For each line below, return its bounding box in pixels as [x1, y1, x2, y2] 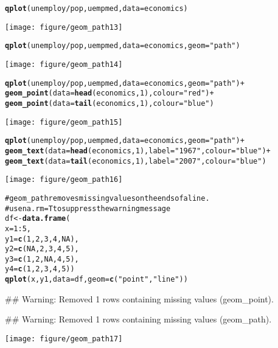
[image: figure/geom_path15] [5, 117, 123, 127]
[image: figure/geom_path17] [5, 334, 123, 343]
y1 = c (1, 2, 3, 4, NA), [5, 234, 79, 243]
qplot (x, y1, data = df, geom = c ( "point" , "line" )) [5, 275, 188, 284]
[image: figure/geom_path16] [5, 175, 123, 184]
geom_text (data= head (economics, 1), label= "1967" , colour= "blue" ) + [5, 146, 271, 155]
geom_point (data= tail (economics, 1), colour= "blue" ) [5, 99, 214, 108]
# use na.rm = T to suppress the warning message [5, 204, 171, 213]
